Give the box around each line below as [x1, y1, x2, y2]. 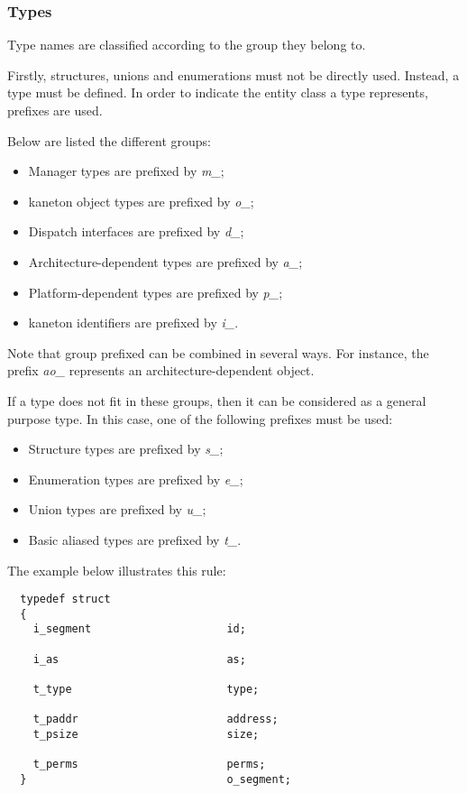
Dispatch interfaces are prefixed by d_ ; [28, 222, 244, 241]
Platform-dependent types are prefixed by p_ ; [28, 282, 283, 301]
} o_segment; [20, 772, 291, 786]
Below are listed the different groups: [7, 131, 212, 150]
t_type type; [32, 683, 260, 696]
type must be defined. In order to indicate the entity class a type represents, [7, 83, 428, 102]
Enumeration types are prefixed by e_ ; [28, 469, 243, 488]
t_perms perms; [32, 758, 266, 771]
